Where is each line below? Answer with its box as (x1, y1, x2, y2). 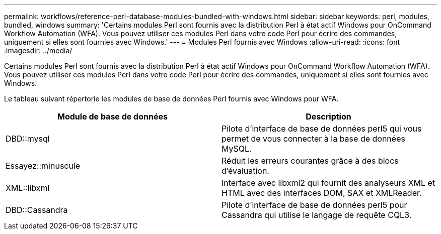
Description (306, 111, 351, 122)
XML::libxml (6, 183, 50, 193)
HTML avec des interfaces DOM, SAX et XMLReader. (222, 188, 422, 198)
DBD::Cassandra (6, 205, 68, 215)
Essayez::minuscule (6, 161, 81, 171)
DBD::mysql (6, 134, 50, 144)
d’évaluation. (222, 166, 269, 176)
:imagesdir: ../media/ (4, 46, 72, 55)
